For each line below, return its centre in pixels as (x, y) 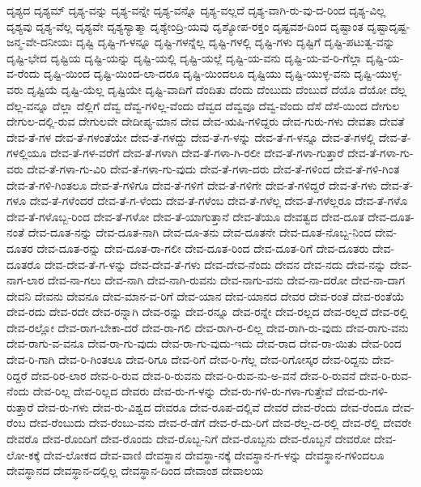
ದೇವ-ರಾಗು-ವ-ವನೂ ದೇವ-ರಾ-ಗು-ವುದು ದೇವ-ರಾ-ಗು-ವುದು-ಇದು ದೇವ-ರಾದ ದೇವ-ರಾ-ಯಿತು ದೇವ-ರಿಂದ (204, 343)
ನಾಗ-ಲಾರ (26, 280)
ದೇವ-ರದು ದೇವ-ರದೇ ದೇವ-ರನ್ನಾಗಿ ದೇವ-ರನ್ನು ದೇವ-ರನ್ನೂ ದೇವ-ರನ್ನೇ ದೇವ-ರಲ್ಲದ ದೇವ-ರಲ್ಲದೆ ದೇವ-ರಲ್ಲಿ (208, 312)
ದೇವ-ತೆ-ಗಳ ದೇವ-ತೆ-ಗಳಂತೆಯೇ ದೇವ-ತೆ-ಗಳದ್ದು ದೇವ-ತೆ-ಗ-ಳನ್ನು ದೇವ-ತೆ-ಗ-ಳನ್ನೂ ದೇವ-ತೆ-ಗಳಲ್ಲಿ (191, 137)
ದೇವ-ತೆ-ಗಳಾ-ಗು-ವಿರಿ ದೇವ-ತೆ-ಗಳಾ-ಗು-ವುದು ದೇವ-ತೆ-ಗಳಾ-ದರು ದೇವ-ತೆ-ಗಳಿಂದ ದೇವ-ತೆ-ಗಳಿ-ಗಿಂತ (213, 168)
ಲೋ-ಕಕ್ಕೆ (23, 454)
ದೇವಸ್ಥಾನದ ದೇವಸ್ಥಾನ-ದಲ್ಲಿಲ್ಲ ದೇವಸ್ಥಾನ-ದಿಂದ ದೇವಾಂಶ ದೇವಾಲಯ (135, 470)
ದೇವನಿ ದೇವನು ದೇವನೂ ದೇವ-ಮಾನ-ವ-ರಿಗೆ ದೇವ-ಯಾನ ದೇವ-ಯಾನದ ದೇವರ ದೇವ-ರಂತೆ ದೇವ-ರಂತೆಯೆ (206, 295)
